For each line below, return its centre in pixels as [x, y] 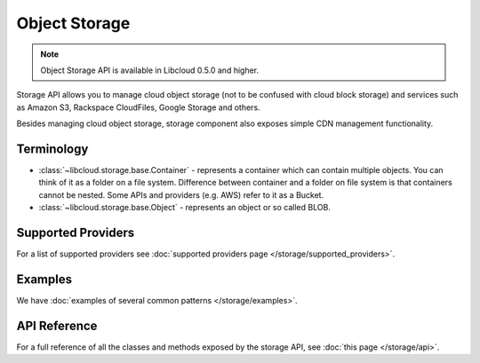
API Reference [57, 325]
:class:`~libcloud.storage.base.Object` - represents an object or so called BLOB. [184, 208]
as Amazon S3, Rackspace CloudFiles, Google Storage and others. [139, 107]
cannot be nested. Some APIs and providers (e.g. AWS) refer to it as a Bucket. [181, 194]
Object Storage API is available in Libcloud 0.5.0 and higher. [150, 70]
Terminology [52, 149]
